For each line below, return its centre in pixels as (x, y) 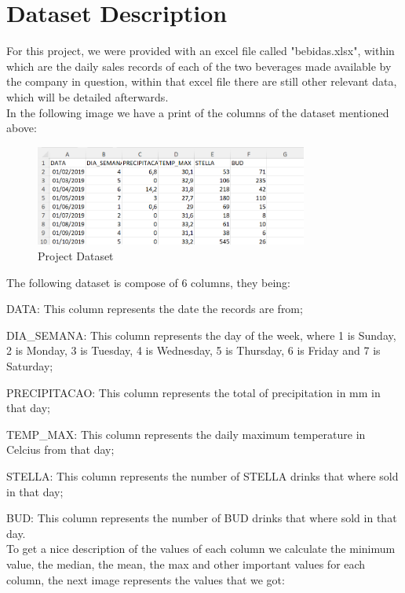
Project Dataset (76, 256)
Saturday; (30, 365)
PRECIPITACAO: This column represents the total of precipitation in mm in (193, 392)
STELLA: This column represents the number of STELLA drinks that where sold (202, 475)
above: (22, 128)
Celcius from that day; (60, 449)
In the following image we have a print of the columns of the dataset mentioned (198, 112)
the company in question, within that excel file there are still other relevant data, (202, 81)
